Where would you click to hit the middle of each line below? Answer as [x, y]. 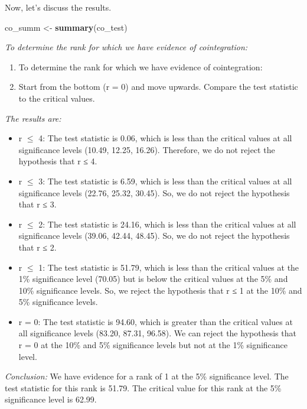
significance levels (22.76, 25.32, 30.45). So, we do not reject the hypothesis [154, 192]
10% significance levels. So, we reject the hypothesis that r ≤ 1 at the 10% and [160, 290]
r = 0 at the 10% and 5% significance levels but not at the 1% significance [153, 345]
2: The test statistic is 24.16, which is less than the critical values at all [167, 224]
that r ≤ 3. [37, 204]
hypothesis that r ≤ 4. [58, 161]
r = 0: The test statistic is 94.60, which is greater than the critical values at [156, 321]
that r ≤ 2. [37, 247]
